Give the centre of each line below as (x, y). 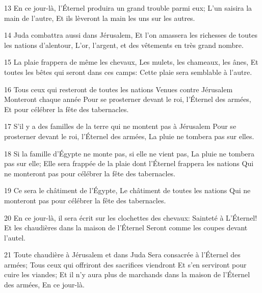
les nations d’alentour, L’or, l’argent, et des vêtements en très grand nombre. (124, 45)
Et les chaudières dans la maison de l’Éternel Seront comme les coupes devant (126, 228)
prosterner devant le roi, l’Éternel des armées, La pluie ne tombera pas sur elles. (129, 136)
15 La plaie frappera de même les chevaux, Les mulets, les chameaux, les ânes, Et (131, 62)
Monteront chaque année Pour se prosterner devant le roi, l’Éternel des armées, (128, 99)
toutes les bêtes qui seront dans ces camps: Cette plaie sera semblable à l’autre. (128, 72)
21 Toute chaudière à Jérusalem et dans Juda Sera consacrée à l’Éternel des (122, 255)
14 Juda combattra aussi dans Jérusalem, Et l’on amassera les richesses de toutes (131, 35)
